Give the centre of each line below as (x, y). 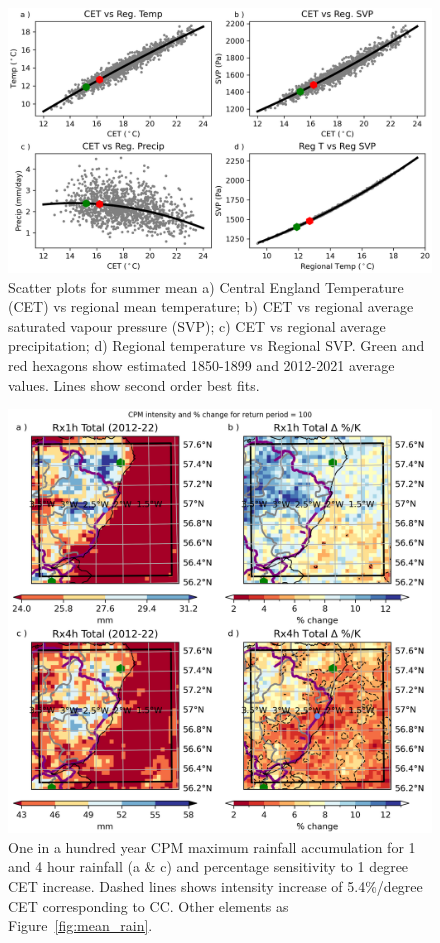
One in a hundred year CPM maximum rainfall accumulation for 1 (212, 846)
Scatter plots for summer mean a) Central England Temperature (206, 286)
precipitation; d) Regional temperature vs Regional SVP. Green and (216, 345)
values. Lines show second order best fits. (134, 384)
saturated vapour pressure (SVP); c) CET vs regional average (197, 325)
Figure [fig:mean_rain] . (80, 925)
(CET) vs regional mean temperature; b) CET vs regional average (211, 306)
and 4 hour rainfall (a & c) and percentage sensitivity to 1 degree (208, 866)
